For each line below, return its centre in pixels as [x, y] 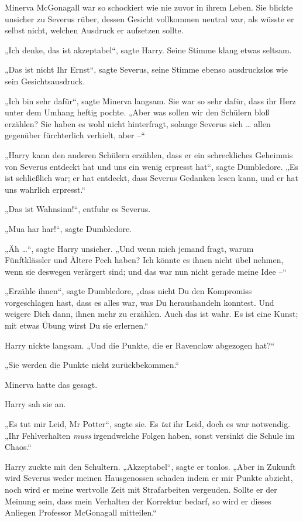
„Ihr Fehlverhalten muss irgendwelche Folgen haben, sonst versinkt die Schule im [150, 435]
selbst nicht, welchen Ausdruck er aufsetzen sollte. [94, 30]
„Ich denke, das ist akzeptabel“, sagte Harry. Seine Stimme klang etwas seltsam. [148, 50]
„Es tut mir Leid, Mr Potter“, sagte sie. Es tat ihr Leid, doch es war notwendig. [148, 424]
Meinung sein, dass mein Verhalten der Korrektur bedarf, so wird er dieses [138, 501]
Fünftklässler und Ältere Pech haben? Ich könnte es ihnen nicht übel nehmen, [144, 260]
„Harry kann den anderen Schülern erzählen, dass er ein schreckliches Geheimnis [149, 154]
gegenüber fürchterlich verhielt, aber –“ [75, 135]
